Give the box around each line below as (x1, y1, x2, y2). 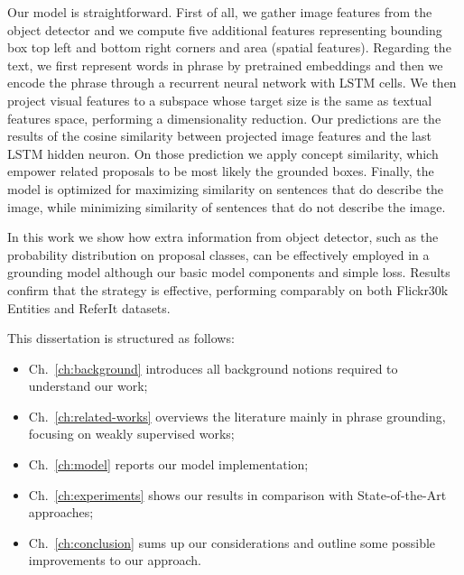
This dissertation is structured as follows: (7, 329, 235, 348)
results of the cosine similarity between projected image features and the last (7, 126, 432, 145)
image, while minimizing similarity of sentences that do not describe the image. (7, 197, 446, 216)
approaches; (28, 503, 94, 522)
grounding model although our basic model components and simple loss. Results (7, 263, 450, 282)
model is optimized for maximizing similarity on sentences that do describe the (7, 179, 444, 198)
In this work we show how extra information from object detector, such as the (7, 227, 439, 246)
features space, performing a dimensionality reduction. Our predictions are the (7, 108, 441, 127)
